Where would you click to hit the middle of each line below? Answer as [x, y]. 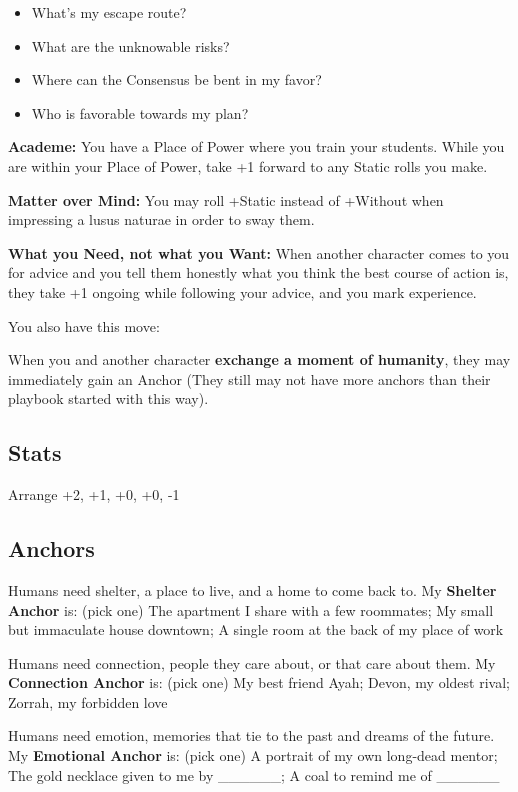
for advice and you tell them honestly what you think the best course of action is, [258, 272]
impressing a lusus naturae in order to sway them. [161, 219]
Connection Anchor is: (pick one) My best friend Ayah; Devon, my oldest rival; [259, 682]
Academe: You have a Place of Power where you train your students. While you [256, 146]
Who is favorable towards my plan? [140, 112]
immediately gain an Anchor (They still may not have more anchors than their [249, 378]
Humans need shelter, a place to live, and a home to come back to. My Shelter [252, 589]
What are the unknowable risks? [130, 45]
